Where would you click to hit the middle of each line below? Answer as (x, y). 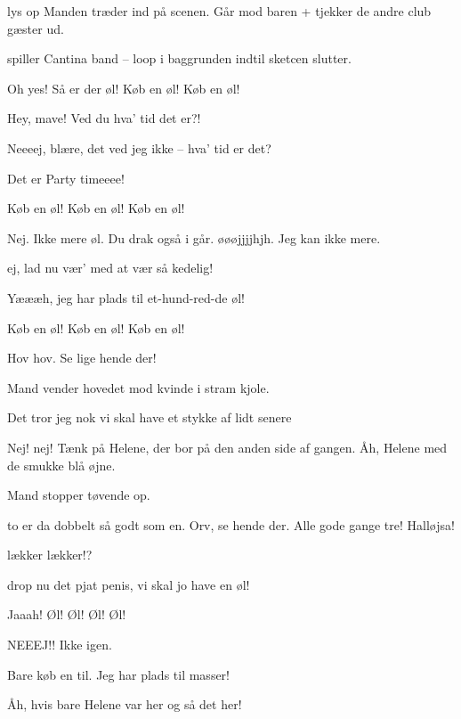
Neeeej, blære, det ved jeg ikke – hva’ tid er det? (139, 147)
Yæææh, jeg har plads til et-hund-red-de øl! (126, 297)
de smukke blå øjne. (61, 465)
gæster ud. (36, 28)
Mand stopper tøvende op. (79, 495)
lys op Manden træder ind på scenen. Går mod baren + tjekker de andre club (219, 11)
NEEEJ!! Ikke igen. (60, 645)
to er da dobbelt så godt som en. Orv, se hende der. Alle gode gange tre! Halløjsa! (231, 524)
